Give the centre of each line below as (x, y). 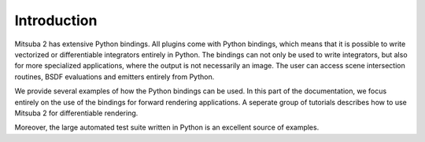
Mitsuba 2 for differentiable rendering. (76, 113)
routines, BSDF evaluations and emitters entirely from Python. (115, 76)
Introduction (56, 20)
